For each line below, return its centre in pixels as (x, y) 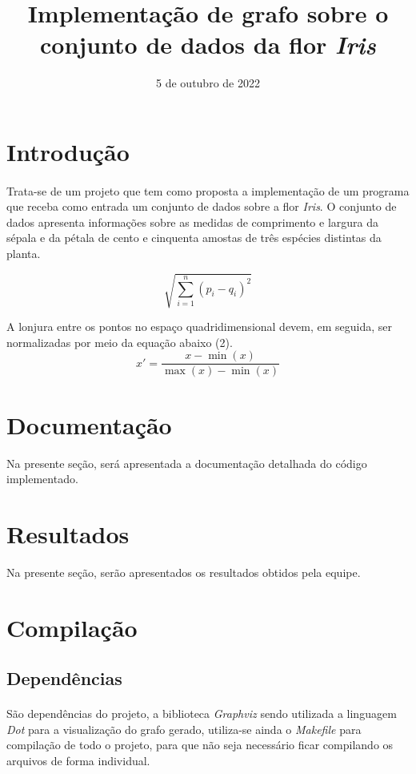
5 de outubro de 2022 (208, 83)
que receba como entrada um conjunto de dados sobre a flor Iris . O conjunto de (202, 206)
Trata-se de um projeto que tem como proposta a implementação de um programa (208, 190)
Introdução (68, 151)
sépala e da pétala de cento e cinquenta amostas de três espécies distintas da (194, 238)
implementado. (42, 479)
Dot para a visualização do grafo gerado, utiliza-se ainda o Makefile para (184, 729)
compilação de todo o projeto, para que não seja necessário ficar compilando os (200, 745)
